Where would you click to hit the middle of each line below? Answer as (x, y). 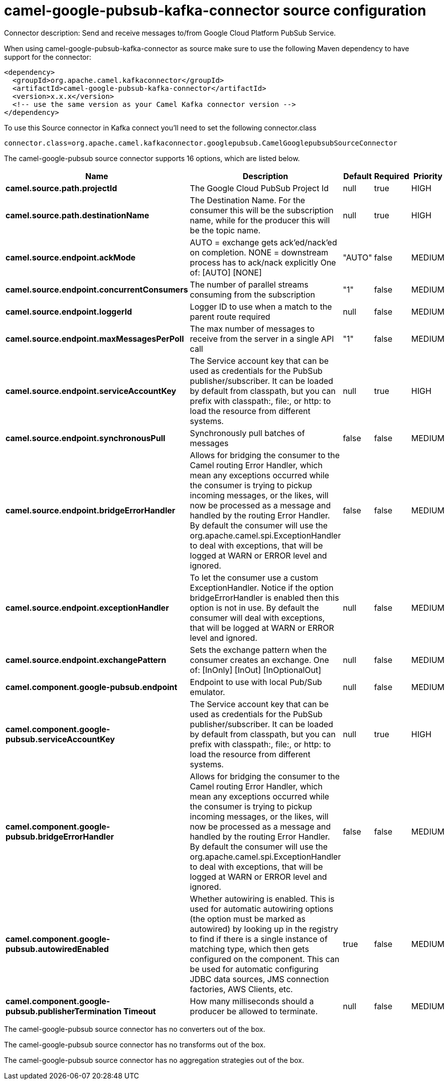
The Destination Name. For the (248, 200)
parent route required (230, 316)
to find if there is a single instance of (259, 939)
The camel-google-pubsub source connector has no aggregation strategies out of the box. (154, 1060)
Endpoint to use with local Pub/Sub (256, 682)
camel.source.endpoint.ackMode (71, 257)
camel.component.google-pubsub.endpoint (92, 687)
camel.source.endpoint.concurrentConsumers (97, 289)
